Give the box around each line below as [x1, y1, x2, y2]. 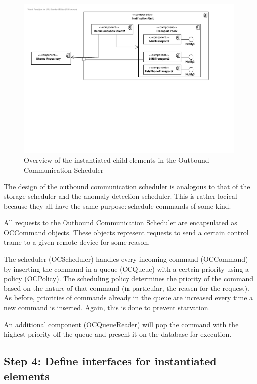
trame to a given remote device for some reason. [4, 237, 150, 247]
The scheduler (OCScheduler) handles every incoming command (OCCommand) [4, 254, 248, 264]
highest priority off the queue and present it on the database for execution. [4, 329, 232, 339]
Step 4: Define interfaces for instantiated [4, 353, 217, 369]
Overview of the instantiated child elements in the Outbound [24, 155, 209, 165]
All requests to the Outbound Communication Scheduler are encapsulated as [4, 217, 237, 228]
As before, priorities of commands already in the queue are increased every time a [4, 292, 253, 303]
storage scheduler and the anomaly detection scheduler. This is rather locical [4, 191, 237, 201]
